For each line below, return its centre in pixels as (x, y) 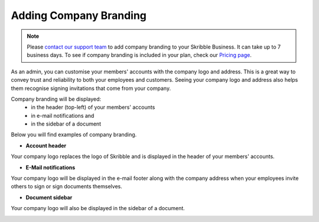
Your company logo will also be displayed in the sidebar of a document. (98, 208)
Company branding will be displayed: (56, 99)
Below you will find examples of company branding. (74, 135)
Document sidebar (49, 197)
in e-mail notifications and (63, 115)
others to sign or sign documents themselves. (66, 186)
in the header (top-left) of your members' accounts (93, 107)
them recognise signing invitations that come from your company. (91, 88)
